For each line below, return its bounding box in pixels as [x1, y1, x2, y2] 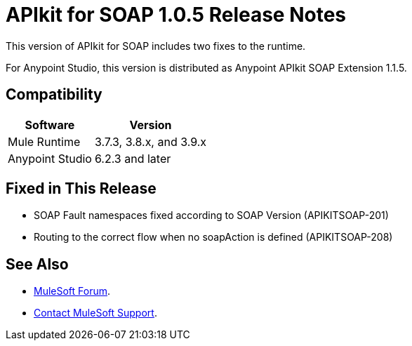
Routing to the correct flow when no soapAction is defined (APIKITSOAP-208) [34, 231, 393, 244]
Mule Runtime [8, 134, 81, 149]
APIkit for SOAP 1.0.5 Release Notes [6, 3, 347, 27]
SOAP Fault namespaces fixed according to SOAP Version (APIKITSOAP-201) [34, 209, 389, 222]
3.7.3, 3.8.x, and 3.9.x [94, 134, 207, 149]
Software [25, 117, 75, 132]
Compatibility [6, 86, 102, 104]
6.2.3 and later [94, 151, 171, 166]
